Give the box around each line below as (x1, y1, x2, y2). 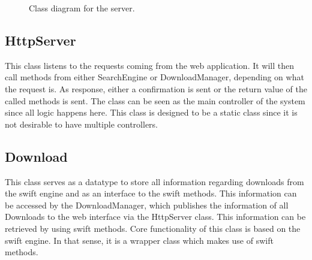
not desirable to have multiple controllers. (5, 117, 158, 130)
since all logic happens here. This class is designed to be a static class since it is (5, 106, 298, 119)
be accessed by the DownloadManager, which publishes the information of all (5, 198, 289, 211)
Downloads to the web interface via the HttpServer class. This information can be (5, 210, 306, 223)
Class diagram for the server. (29, 2, 135, 14)
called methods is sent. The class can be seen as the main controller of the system (5, 94, 305, 107)
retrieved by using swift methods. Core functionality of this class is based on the (5, 222, 301, 234)
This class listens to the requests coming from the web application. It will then (5, 59, 295, 71)
